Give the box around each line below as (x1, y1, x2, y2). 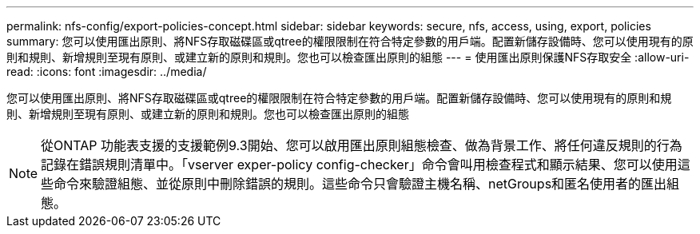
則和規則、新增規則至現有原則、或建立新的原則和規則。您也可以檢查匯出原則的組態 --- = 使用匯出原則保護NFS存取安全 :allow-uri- (6, 50, 690, 64)
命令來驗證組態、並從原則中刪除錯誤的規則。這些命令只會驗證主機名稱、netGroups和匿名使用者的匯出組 (54, 176, 680, 192)
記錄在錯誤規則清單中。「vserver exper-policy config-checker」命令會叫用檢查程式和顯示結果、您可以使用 (41, 157, 678, 173)
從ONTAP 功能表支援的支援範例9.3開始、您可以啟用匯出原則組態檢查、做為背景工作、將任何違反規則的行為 (41, 137, 682, 153)
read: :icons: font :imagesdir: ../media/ (6, 65, 207, 78)
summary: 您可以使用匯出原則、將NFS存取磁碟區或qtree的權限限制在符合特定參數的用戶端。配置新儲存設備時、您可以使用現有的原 (6, 34, 694, 48)
